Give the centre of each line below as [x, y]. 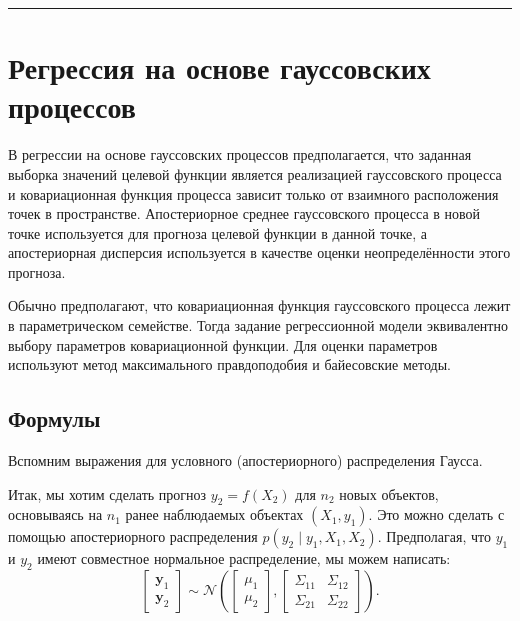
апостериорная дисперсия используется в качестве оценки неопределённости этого [259, 252]
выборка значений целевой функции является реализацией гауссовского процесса [255, 173]
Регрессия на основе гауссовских [219, 67]
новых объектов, [389, 493]
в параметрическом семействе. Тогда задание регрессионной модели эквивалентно [258, 325]
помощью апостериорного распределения [133, 536]
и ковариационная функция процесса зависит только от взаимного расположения [253, 193]
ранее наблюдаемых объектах [214, 514]
